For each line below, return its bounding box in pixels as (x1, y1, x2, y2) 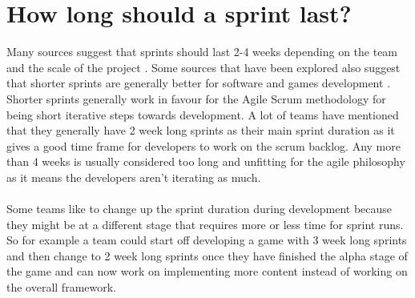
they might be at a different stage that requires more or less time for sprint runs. (6, 215, 404, 232)
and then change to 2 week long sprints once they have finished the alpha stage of (6, 247, 408, 264)
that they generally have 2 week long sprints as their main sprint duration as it (6, 122, 395, 139)
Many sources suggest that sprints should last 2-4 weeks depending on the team (6, 43, 398, 60)
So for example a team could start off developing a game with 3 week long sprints (6, 232, 407, 248)
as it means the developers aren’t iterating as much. (6, 168, 261, 185)
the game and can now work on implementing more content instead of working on (6, 263, 408, 280)
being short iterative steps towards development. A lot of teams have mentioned (6, 106, 399, 123)
